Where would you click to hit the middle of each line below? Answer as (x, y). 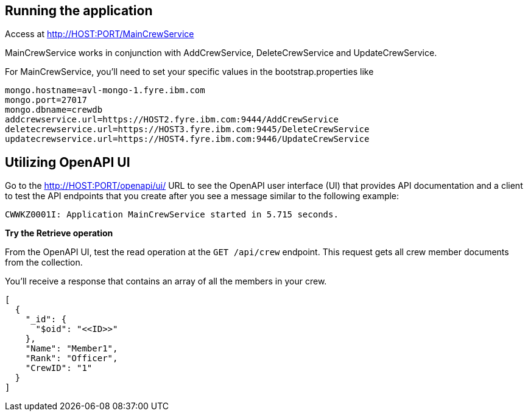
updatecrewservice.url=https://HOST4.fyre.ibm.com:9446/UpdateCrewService (187, 139)
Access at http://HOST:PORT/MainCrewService (100, 34)
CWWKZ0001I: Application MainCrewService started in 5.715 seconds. (172, 215)
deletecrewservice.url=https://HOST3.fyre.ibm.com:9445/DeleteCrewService (187, 129)
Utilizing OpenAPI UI (68, 162)
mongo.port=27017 (46, 100)
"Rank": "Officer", (72, 358)
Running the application (79, 11)
